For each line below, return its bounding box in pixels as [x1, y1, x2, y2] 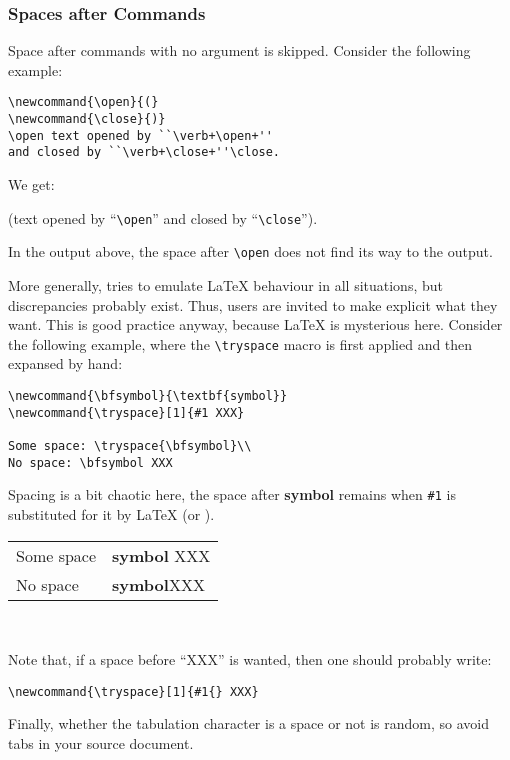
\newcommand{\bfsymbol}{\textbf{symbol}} [8, 388, 288, 403]
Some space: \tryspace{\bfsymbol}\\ [8, 438, 252, 453]
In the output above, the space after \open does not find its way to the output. [8, 241, 493, 262]
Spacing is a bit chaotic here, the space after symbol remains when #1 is [8, 484, 456, 505]
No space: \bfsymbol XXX [8, 455, 173, 470]
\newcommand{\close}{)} [8, 112, 166, 127]
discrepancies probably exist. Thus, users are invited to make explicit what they [8, 294, 498, 315]
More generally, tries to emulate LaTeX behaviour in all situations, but [8, 274, 443, 295]
